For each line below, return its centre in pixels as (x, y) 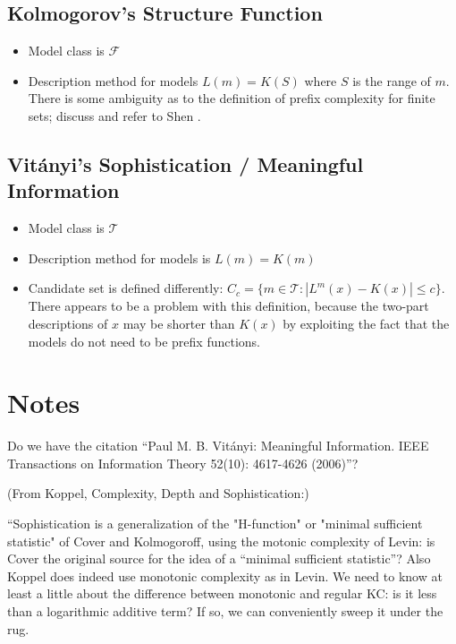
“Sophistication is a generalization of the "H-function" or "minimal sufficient (215, 524)
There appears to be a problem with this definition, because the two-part (228, 306)
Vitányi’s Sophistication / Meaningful (186, 163)
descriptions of (68, 323)
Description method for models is (119, 258)
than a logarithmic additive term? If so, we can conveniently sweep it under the (225, 611)
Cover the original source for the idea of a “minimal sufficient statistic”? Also (219, 558)
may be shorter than (179, 323)
